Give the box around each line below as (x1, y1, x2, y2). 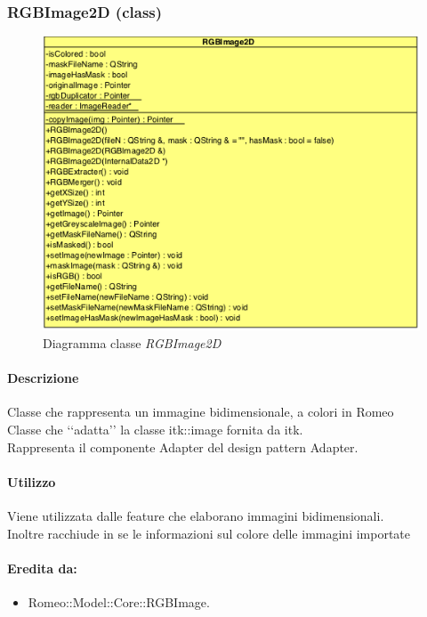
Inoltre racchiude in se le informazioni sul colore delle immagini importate (7, 524, 411, 542)
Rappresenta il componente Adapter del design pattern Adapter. (7, 437, 359, 456)
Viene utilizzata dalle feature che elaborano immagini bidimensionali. (7, 506, 384, 524)
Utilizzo (7, 472, 56, 491)
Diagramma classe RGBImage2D (43, 333, 222, 352)
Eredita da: (7, 558, 77, 577)
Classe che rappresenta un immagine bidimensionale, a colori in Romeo (7, 402, 394, 421)
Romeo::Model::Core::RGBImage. (28, 592, 210, 611)
